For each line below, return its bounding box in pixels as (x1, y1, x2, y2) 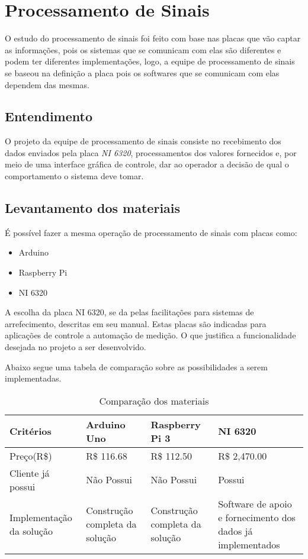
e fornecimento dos (218, 510, 296, 524)
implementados (218, 537, 280, 551)
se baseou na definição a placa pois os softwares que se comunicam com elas (5, 66, 280, 79)
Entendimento (5, 107, 93, 125)
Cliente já (9, 466, 50, 480)
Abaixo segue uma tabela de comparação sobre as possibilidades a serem (5, 360, 268, 373)
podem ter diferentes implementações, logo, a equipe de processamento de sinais (5, 55, 295, 67)
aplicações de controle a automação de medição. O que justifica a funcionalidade (5, 329, 296, 341)
